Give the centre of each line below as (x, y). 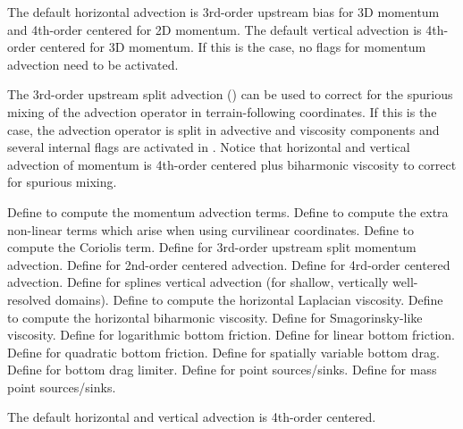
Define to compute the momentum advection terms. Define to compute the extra (228, 211)
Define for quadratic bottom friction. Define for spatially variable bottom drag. (223, 352)
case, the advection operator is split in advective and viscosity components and (223, 129)
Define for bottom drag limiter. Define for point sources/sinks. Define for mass (222, 370)
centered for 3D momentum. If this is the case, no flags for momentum (233, 47)
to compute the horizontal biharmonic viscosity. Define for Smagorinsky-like (215, 317)
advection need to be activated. (93, 64)
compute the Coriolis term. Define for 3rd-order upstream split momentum (212, 247)
